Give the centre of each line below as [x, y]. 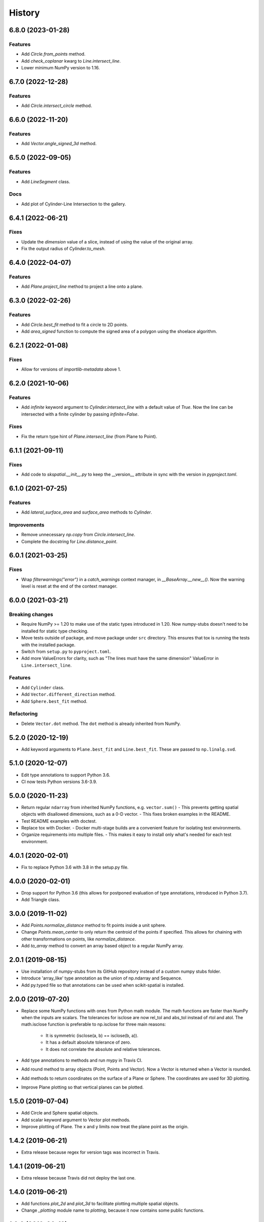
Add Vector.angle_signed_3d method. [59, 144]
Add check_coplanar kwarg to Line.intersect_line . [71, 61]
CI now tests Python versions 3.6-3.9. [59, 782]
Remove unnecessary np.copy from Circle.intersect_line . [78, 535]
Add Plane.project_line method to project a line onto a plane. [82, 286]
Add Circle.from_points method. [53, 54]
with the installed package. [48, 645]
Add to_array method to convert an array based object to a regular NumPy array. [102, 946]
